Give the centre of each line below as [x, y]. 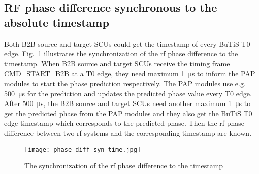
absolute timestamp [57, 22]
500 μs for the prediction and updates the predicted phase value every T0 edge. [128, 93]
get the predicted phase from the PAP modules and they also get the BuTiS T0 [128, 113]
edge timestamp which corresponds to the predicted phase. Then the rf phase [124, 123]
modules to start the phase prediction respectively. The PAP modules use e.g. [125, 83]
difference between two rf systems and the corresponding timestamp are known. [128, 133]
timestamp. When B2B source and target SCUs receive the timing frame [117, 63]
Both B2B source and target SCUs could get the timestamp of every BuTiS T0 [127, 43]
